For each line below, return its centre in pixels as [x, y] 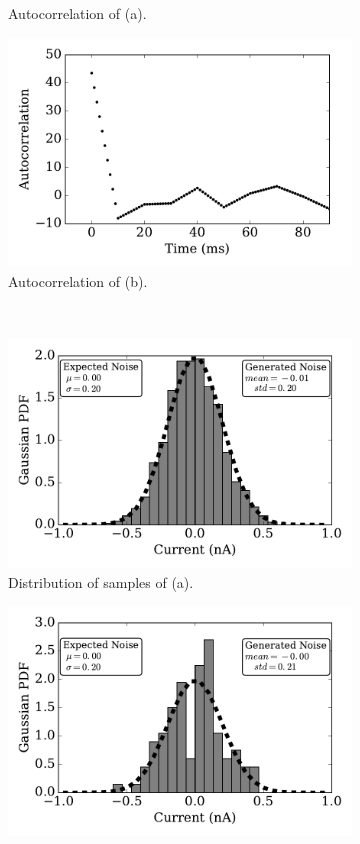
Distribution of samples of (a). [101, 581]
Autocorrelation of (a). [77, 13]
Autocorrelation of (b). [78, 280]
